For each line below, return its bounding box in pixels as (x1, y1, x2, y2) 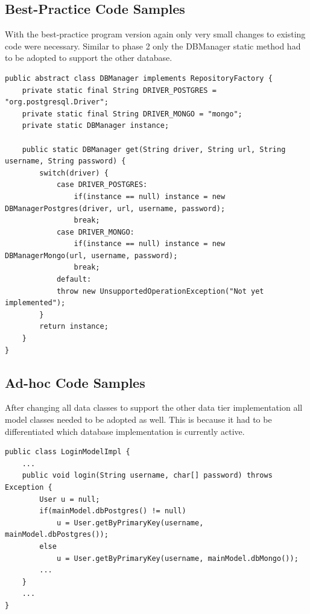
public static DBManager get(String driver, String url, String (22, 145, 286, 154)
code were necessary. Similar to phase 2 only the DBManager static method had (5, 39, 301, 52)
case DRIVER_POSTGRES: (56, 180, 148, 189)
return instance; (39, 322, 109, 331)
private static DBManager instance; (22, 121, 169, 130)
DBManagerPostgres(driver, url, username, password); (5, 204, 226, 213)
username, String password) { (5, 157, 126, 166)
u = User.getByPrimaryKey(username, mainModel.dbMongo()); (56, 554, 299, 563)
